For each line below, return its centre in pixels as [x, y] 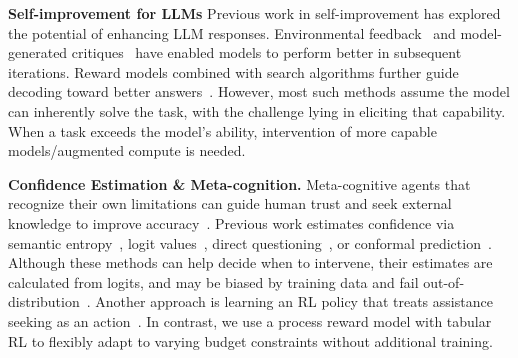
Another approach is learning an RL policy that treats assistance [294, 301]
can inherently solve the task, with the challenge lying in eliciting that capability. [257, 110]
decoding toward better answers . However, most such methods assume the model [259, 91]
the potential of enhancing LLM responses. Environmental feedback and [232, 32]
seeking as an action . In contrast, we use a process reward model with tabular [250, 320]
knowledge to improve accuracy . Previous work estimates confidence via [231, 222]
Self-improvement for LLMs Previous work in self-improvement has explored [254, 13]
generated [38, 52]
